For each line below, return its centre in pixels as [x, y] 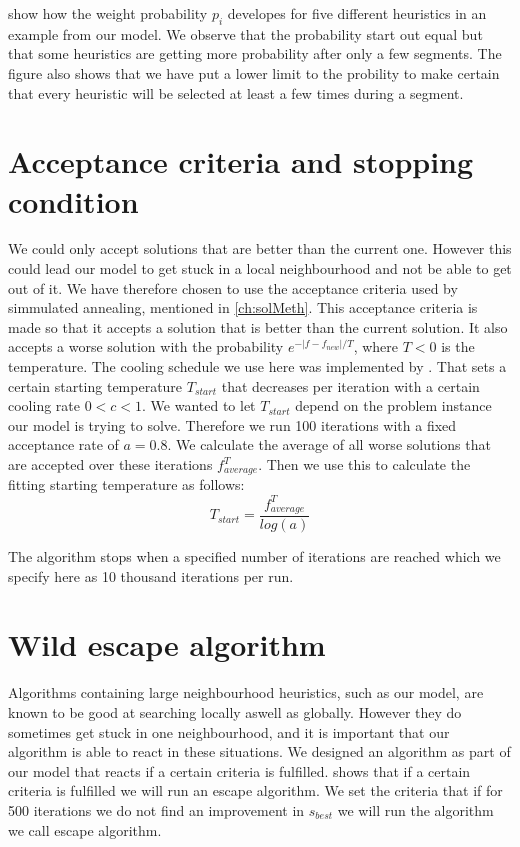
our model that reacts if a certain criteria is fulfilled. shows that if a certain [239, 770]
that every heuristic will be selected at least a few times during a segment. [236, 92]
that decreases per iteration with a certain [350, 385]
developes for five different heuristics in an [357, 13]
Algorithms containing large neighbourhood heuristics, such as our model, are [246, 692]
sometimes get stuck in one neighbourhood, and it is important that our [229, 731]
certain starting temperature [95, 385]
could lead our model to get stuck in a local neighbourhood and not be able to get [260, 268]
